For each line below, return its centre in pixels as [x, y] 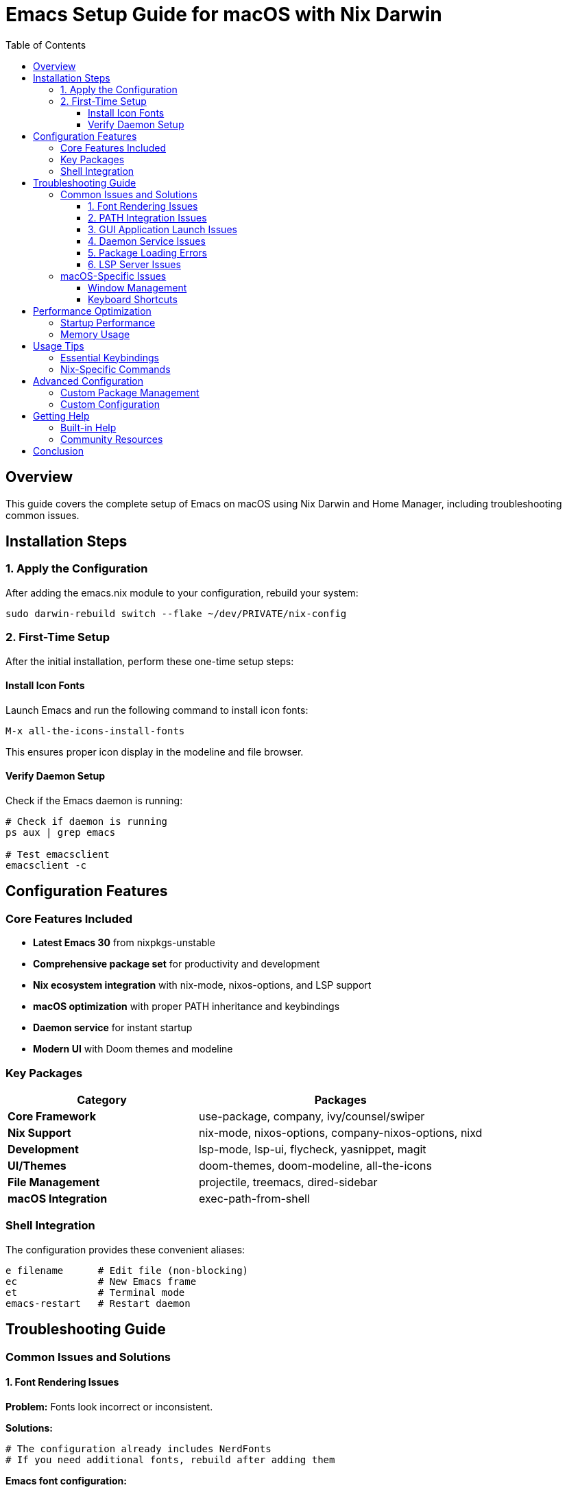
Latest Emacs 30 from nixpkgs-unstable [124, 943]
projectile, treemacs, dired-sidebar [288, 1182]
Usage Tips [59, 346]
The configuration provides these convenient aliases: [125, 1249]
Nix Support [39, 1132]
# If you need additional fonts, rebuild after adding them [170, 1459]
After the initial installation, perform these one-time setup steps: [150, 661]
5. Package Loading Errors [147, 252]
